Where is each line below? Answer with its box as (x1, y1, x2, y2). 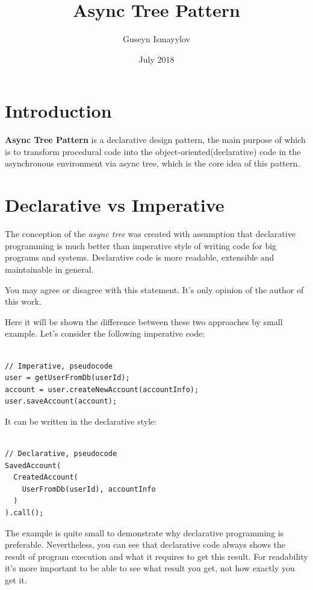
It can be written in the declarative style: (5, 414, 157, 427)
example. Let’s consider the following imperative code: (5, 327, 205, 340)
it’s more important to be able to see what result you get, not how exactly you (5, 562, 295, 574)
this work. (5, 295, 42, 308)
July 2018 (138, 52, 175, 65)
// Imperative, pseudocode (5, 361, 113, 370)
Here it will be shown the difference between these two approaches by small (5, 315, 283, 328)
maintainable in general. (5, 262, 94, 275)
